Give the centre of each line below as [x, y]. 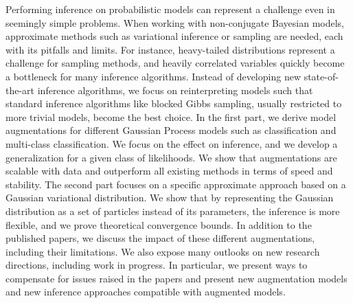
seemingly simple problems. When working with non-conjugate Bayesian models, [175, 22]
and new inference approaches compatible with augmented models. [146, 292]
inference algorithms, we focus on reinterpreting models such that [175, 90]
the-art [20, 90]
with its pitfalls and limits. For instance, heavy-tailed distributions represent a [170, 49]
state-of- [321, 76]
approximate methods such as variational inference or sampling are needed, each [174, 36]
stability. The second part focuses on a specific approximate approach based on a [176, 184]
